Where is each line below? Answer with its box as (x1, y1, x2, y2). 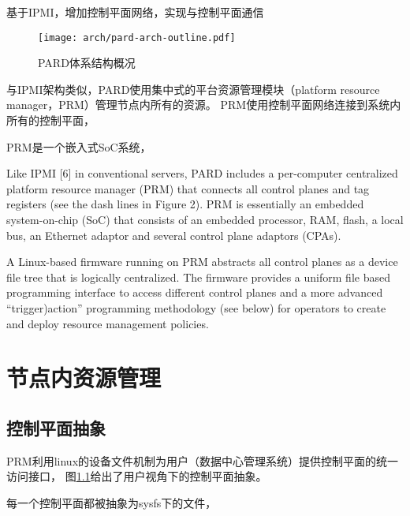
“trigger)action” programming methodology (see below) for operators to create (6, 299, 386, 316)
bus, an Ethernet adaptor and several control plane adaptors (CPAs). (6, 226, 341, 243)
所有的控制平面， (6, 112, 95, 129)
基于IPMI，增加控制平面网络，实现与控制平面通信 (6, 4, 264, 20)
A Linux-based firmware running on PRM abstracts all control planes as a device (6, 253, 398, 270)
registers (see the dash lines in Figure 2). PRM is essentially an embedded (6, 196, 364, 212)
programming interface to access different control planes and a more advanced (6, 284, 383, 301)
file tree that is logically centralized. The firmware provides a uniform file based (6, 268, 390, 285)
